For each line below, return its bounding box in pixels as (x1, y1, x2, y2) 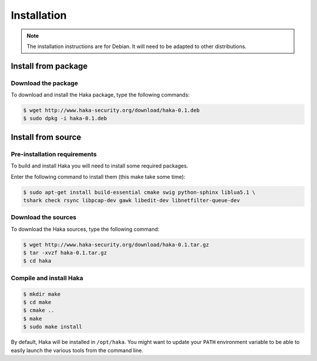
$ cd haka (23, 258, 52, 264)
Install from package (11, 61, 88, 71)
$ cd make (23, 299, 52, 306)
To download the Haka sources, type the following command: (11, 226, 160, 233)
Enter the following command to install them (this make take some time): (11, 173, 186, 180)
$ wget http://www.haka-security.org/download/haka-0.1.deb (23, 107, 200, 114)
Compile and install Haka (11, 274, 83, 282)
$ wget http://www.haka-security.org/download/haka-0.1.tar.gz (23, 241, 210, 248)
